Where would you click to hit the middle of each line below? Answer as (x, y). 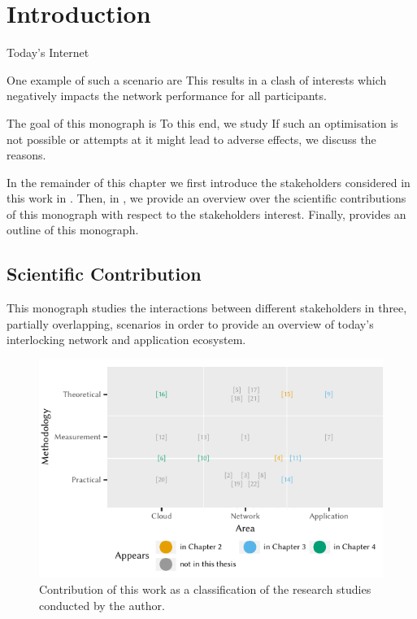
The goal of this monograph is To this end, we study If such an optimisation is (202, 122)
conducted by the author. (102, 605)
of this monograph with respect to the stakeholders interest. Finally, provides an (206, 214)
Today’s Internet (48, 52)
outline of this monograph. (73, 230)
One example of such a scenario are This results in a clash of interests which (197, 79)
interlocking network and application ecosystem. (126, 340)
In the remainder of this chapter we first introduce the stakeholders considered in (208, 182)
